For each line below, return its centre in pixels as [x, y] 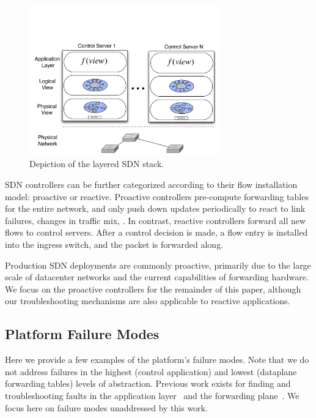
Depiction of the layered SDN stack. [97, 164]
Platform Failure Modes [82, 334]
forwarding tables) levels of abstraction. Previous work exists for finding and [148, 383]
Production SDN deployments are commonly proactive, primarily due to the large [158, 265]
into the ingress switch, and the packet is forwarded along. [114, 244]
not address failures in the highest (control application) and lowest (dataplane [151, 371]
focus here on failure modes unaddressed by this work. [106, 407]
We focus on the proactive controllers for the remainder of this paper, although [153, 289]
